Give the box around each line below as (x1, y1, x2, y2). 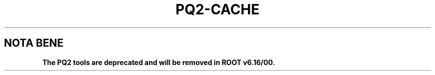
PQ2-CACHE (175, 1, 260, 18)
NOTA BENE (4, 37, 64, 50)
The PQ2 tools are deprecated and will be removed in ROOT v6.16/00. (42, 58, 275, 67)
